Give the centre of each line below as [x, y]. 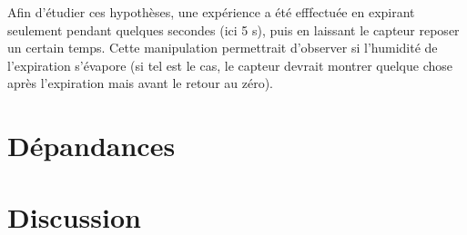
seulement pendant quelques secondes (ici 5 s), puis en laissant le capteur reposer [233, 29]
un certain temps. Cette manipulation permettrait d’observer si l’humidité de [223, 48]
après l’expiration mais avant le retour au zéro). [141, 83]
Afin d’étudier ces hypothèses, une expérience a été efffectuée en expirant [211, 12]
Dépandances [91, 146]
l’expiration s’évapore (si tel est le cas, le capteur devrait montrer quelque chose [230, 65]
